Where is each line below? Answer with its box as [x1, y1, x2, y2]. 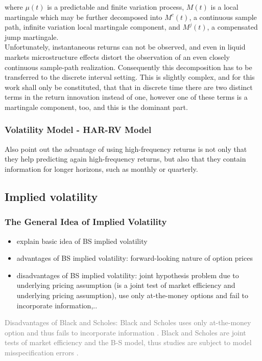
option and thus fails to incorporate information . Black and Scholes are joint [5, 327, 246, 337]
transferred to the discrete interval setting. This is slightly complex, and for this [5, 72, 255, 82]
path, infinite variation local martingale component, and [5, 21, 180, 32]
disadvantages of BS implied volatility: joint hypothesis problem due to [16, 269, 239, 280]
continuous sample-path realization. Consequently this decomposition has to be [5, 61, 252, 72]
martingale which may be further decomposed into [5, 11, 162, 22]
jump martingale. [5, 31, 59, 42]
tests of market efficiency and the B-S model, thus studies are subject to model [5, 337, 252, 348]
